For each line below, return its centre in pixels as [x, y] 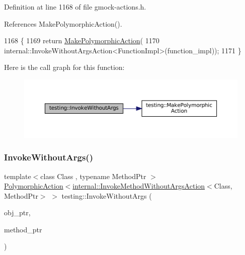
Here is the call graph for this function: [64, 67]
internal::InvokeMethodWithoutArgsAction [139, 186]
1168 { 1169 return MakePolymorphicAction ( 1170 [82, 40]
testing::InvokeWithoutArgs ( [107, 195]
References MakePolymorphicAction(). [63, 23]
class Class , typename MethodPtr [93, 176]
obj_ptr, [17, 212]
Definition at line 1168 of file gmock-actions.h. [75, 7]
